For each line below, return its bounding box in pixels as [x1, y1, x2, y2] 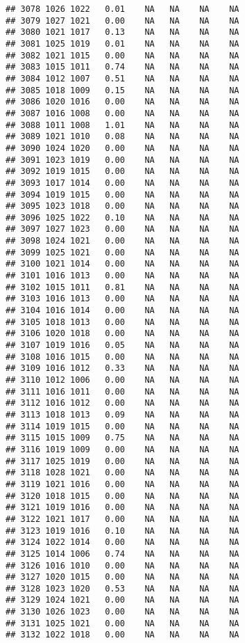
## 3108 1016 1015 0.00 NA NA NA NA [6, 351, 239, 362]
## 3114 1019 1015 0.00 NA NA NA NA [6, 421, 239, 431]
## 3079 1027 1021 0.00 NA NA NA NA [6, 15, 239, 26]
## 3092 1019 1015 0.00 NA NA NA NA [6, 166, 239, 177]
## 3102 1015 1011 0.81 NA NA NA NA [6, 282, 239, 292]
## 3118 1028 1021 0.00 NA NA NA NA [6, 468, 239, 478]
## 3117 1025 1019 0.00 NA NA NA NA [6, 456, 239, 466]
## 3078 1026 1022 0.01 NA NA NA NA [6, 4, 239, 14]
